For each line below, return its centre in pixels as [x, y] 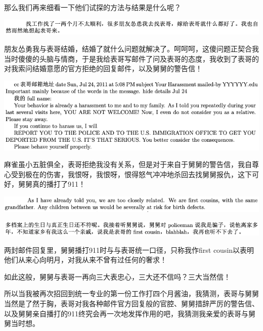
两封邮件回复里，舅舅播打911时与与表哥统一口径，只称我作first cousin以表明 [129, 250]
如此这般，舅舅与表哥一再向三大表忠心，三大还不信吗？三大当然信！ [117, 276]
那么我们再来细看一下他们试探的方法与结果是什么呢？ [93, 7]
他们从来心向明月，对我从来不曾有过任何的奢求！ [85, 260]
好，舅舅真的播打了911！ [45, 184]
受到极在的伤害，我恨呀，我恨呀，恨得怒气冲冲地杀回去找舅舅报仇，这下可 [135, 174]
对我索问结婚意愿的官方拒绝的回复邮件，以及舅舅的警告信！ [103, 68]
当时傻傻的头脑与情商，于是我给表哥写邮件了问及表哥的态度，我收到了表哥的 [131, 58]
